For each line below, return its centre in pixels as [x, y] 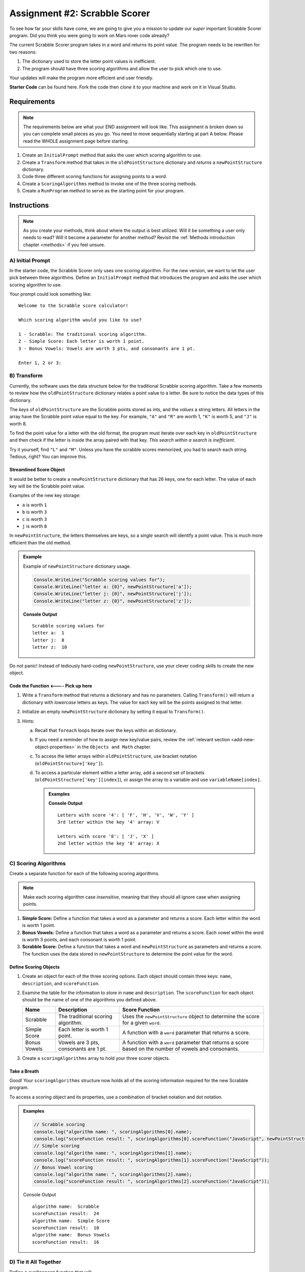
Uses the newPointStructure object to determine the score [191, 1016]
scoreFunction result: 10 [66, 1228]
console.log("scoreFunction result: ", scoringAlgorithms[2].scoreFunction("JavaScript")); [152, 1181]
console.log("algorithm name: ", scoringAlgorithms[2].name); [113, 1174]
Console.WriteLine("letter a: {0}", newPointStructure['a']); [113, 587]
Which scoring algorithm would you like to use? [80, 320]
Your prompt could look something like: [50, 294]
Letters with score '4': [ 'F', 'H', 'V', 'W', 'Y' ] [126, 815]
